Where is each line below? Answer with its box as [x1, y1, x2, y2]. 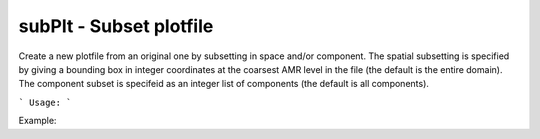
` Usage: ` [18, 96, 72, 108]
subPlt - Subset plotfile [18, 15, 214, 37]
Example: [18, 115, 57, 127]
